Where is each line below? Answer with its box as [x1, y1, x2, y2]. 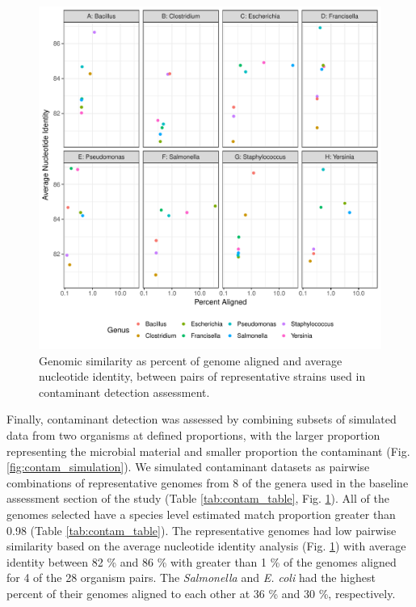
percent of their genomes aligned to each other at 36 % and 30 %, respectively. [6, 584, 396, 601]
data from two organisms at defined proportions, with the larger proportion [6, 426, 380, 443]
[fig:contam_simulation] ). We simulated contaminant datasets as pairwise [6, 458, 370, 475]
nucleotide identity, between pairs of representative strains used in [39, 368, 366, 385]
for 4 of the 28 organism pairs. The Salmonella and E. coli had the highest [6, 569, 376, 586]
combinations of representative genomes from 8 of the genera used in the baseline [6, 474, 409, 491]
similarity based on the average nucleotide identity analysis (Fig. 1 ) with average [6, 537, 406, 554]
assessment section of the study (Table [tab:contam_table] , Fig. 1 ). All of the [6, 490, 389, 507]
